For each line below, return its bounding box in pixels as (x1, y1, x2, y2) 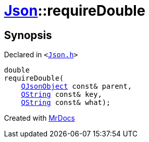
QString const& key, (21, 90, 102, 99)
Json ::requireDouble (4, 2, 145, 19)
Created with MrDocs (4, 114, 75, 123)
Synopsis (4, 28, 52, 42)
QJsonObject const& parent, (21, 82, 132, 91)
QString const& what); (21, 98, 111, 107)
